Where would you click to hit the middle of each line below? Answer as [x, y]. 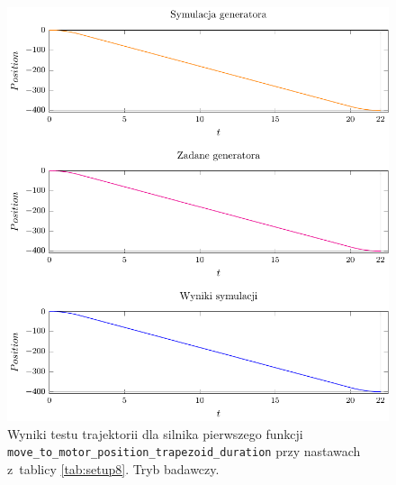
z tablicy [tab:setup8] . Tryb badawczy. [113, 468]
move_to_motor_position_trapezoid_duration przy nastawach [184, 451]
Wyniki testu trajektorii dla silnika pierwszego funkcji [155, 433]
